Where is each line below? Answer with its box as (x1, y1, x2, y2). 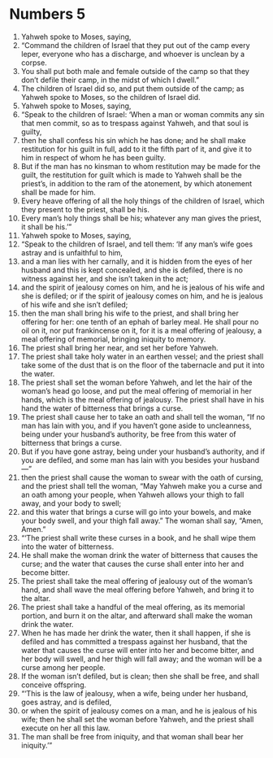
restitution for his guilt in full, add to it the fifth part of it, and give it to (20, 144, 253, 154)
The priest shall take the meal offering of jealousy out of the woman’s (20, 576, 253, 586)
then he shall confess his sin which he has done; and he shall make (20, 135, 246, 145)
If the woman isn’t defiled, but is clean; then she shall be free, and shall (20, 671, 259, 681)
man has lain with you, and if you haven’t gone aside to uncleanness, (20, 420, 252, 430)
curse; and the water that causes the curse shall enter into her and (20, 559, 245, 568)
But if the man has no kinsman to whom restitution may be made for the (20, 161, 261, 171)
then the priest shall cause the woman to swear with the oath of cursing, (20, 473, 263, 482)
